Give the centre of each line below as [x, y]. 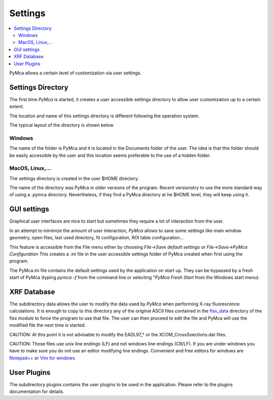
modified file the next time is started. [48, 325]
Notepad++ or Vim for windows [42, 358]
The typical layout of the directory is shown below [61, 125]
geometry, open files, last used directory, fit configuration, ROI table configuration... [97, 238]
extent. [17, 107]
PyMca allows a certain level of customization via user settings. [75, 73]
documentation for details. [37, 391]
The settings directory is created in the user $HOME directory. [74, 178]
